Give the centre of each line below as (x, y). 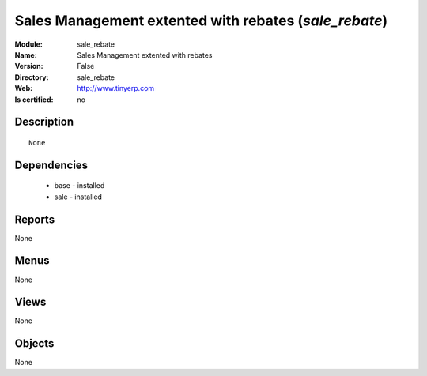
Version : (29, 66)
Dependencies (51, 165)
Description (44, 122)
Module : (28, 44)
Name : (26, 55)
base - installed (79, 186)
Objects (34, 344)
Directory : (32, 77)
